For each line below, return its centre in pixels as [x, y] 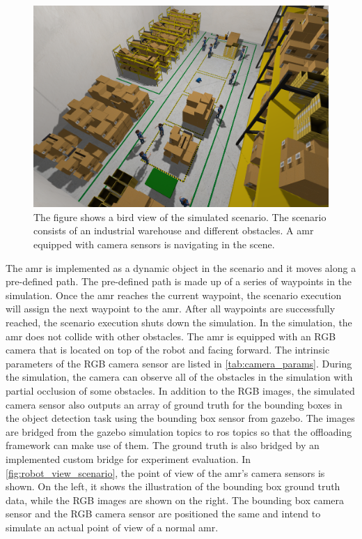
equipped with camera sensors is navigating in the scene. [154, 244]
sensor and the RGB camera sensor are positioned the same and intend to [163, 514]
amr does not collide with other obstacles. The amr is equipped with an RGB [171, 336]
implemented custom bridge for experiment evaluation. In [128, 458]
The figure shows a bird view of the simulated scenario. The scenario [180, 217]
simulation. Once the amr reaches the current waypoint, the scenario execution [174, 295]
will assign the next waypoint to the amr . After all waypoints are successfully [171, 309]
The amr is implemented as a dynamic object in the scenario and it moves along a [181, 267]
